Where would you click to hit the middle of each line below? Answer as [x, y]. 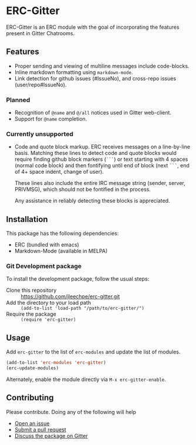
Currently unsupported [40, 134]
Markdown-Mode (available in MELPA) [61, 251]
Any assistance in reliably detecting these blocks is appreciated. [92, 201]
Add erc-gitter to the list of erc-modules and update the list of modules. [93, 352]
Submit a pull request [40, 429]
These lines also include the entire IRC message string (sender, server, [100, 183]
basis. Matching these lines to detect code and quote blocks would [96, 153]
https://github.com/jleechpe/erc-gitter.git [70, 296]
